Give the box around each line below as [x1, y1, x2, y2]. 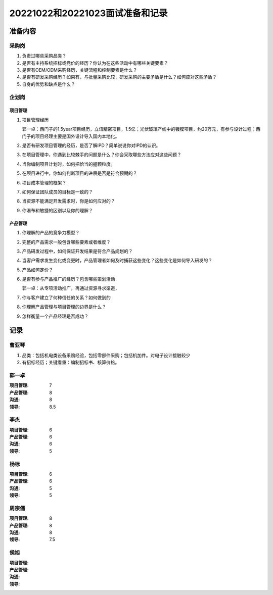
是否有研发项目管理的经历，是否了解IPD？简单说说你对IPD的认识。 [22, 142, 161, 148]
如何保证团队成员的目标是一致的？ [22, 188, 93, 194]
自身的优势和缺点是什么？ [22, 81, 75, 87]
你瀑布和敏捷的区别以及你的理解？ [22, 207, 93, 213]
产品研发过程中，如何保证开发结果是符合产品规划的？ [22, 248, 133, 254]
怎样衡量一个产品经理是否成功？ [22, 313, 88, 319]
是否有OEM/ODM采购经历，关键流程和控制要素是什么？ [22, 67, 138, 73]
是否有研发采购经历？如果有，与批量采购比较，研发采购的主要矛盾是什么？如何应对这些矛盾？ [22, 74, 217, 80]
